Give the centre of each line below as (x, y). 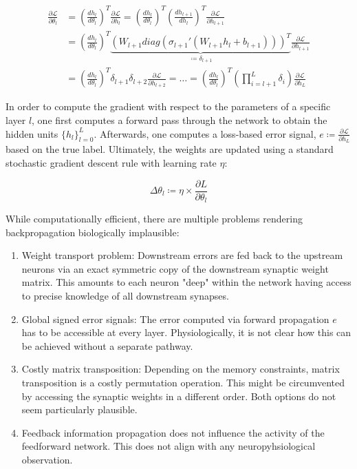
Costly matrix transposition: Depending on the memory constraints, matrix (181, 369)
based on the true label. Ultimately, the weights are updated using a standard (170, 149)
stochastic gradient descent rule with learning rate (111, 162)
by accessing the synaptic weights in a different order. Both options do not (179, 396)
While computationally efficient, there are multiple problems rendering (154, 219)
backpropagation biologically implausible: (93, 232)
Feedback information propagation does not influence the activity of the (173, 432)
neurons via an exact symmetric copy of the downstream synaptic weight (175, 268)
